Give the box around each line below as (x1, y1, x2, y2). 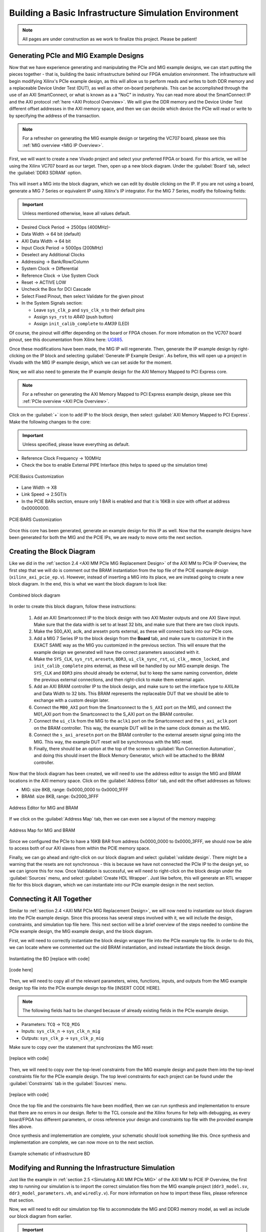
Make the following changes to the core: (9, 419, 91, 425)
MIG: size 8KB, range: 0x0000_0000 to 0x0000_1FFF (21, 787, 129, 792)
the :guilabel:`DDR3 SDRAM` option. (9, 170, 82, 175)
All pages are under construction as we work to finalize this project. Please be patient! (22, 36, 197, 42)
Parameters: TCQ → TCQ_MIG (21, 1021, 80, 1027)
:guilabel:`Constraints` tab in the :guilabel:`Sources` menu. (9, 1080, 127, 1086)
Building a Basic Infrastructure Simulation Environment (9, 7, 239, 18)
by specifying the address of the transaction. (9, 112, 100, 118)
